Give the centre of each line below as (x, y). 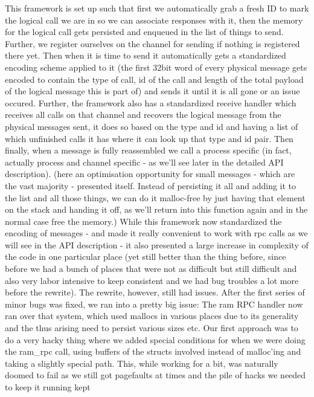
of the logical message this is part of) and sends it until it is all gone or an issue (152, 91)
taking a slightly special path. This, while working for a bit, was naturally (142, 363)
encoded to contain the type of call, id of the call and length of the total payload (154, 79)
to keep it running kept (48, 387)
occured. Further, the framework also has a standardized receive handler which (151, 102)
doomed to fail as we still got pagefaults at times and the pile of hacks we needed (155, 375)
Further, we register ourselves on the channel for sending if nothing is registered (152, 43)
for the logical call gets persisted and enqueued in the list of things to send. (144, 32)
